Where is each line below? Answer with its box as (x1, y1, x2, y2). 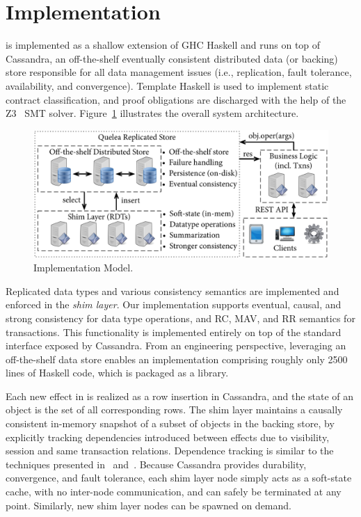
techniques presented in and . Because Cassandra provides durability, (6, 456, 307, 471)
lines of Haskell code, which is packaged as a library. (6, 365, 229, 380)
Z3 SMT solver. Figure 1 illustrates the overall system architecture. (6, 106, 299, 120)
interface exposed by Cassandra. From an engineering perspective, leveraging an (6, 338, 346, 353)
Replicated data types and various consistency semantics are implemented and (6, 283, 339, 298)
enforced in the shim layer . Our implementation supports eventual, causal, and (6, 297, 342, 312)
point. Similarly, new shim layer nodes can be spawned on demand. (6, 498, 291, 512)
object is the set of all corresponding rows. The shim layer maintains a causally (6, 402, 343, 417)
